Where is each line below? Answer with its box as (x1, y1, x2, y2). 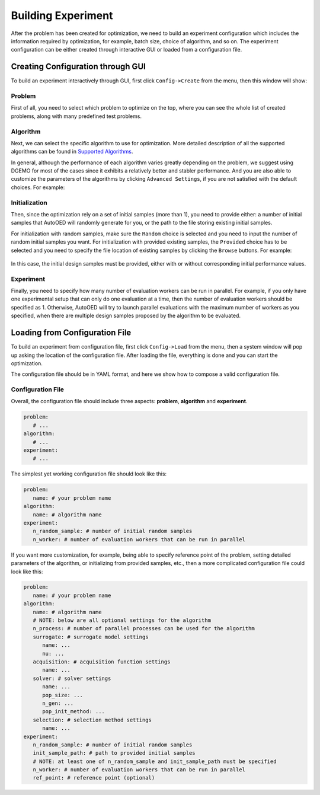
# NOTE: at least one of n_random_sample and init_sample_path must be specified (33, 758, 277, 765)
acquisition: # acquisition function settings (33, 659, 171, 665)
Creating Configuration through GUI (11, 62, 146, 72)
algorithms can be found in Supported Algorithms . (11, 148, 133, 155)
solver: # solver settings (33, 675, 111, 682)
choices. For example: (11, 184, 65, 191)
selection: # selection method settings (33, 716, 152, 723)
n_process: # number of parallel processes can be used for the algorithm (33, 625, 255, 632)
